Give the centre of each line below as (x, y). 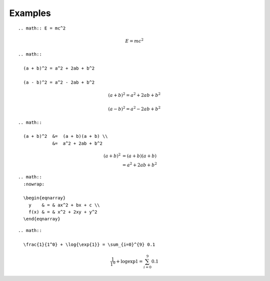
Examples (30, 13)
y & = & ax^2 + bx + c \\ (64, 205)
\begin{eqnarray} (44, 198)
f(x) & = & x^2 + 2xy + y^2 (63, 212)
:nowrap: (34, 184)
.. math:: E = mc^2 (42, 28)
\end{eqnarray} (42, 219)
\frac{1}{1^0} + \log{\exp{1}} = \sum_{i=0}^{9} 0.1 (89, 244)
